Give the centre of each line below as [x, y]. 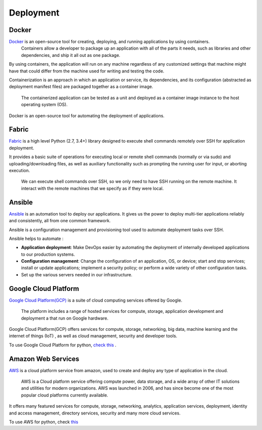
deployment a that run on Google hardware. [65, 318]
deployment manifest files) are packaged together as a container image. [81, 87]
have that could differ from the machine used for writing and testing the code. [87, 71]
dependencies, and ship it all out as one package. [71, 55]
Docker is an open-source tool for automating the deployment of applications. [87, 116]
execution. [19, 171]
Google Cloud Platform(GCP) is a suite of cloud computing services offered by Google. [96, 300]
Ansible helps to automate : [36, 238]
